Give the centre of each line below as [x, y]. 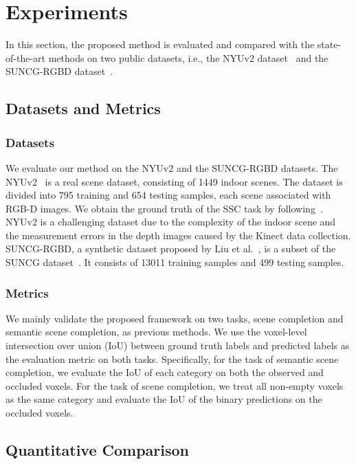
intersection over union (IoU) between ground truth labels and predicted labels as [178, 345]
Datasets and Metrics [83, 108]
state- [329, 44]
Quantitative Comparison [98, 450]
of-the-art [25, 57]
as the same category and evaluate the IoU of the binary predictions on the [164, 399]
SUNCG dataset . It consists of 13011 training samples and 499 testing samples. [175, 262]
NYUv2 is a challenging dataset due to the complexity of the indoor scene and [171, 222]
